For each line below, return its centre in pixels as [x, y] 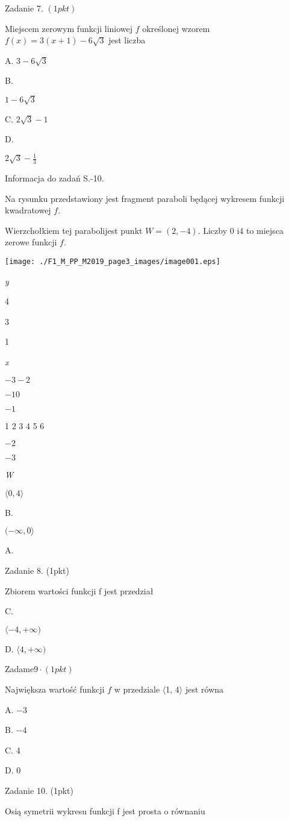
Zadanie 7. [24, 8]
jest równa [204, 689]
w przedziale [137, 689]
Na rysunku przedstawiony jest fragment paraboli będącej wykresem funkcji [145, 198]
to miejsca [265, 230]
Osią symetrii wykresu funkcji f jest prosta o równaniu [105, 810]
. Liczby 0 [216, 230]
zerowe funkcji [31, 242]
